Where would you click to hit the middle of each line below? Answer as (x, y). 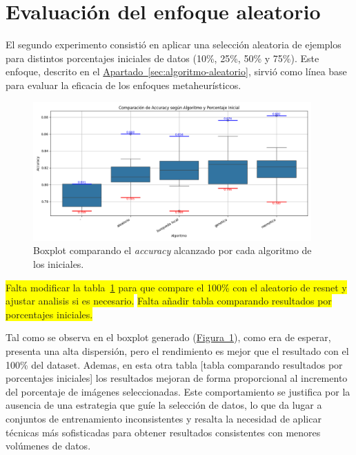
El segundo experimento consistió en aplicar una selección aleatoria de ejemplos (174, 45)
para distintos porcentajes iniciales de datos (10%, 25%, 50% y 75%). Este (162, 58)
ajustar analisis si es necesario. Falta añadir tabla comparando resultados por (169, 301)
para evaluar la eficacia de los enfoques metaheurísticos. (123, 85)
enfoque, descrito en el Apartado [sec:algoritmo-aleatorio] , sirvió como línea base (176, 71)
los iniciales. (59, 264)
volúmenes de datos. (48, 446)
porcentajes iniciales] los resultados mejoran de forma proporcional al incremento (177, 378)
